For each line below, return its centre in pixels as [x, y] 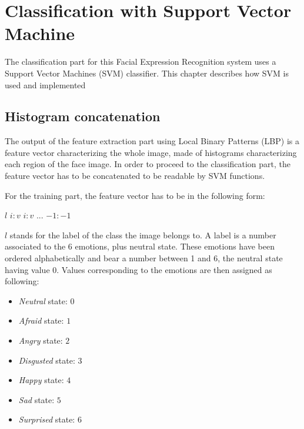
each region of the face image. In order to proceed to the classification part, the [148, 164]
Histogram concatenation [83, 116]
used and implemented [45, 84]
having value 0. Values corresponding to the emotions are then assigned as [138, 269]
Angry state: [41, 340]
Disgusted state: [47, 360]
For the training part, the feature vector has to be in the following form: [135, 195]
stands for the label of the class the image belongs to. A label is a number [143, 235]
